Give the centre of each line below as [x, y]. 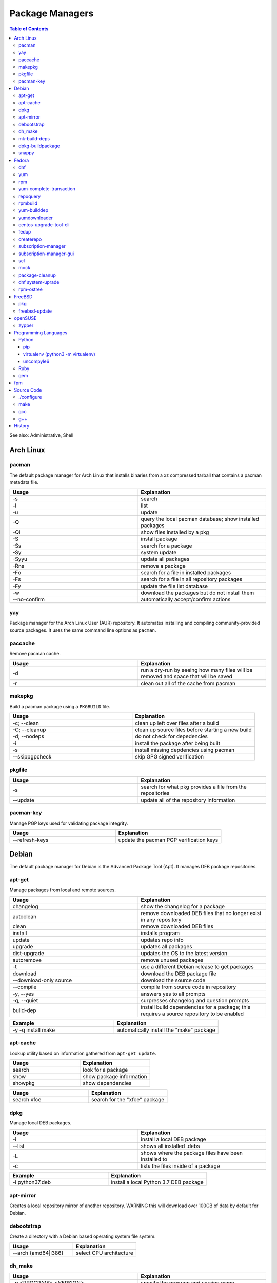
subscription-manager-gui [46, 254]
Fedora [22, 160]
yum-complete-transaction [47, 189]
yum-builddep [34, 210]
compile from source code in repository [189, 987]
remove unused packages [172, 960]
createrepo [30, 239]
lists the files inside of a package [180, 1166]
